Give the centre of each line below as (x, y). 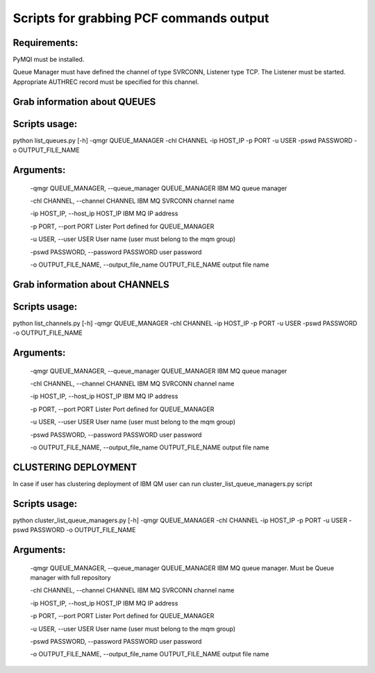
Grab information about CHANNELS (91, 284)
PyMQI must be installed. (49, 60)
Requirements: (45, 43)
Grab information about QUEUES (84, 102)
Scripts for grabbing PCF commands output (141, 18)
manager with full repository (70, 577)
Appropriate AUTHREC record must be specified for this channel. (106, 82)
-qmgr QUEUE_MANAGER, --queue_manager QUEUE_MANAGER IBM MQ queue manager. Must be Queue (182, 568)
